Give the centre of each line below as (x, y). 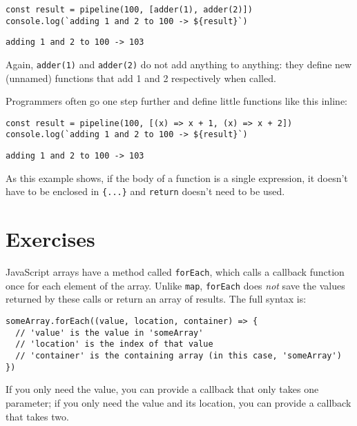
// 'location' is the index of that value (114, 344)
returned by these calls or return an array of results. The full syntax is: (156, 299)
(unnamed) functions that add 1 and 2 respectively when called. (141, 78)
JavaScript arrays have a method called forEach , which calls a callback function (175, 272)
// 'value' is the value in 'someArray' (109, 333)
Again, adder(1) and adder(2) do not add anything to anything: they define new (179, 64)
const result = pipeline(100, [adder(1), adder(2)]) (129, 10)
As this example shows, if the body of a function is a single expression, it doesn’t (177, 177)
